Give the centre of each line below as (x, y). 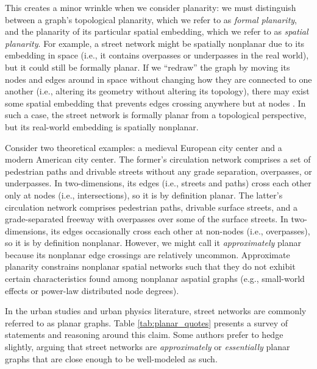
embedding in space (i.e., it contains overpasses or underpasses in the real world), (157, 55)
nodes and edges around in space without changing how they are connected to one (158, 79)
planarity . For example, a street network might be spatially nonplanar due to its (155, 43)
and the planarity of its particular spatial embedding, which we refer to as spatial (157, 31)
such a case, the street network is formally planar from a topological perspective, (156, 115)
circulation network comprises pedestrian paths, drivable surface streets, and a (151, 207)
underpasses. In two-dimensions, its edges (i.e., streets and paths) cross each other (158, 183)
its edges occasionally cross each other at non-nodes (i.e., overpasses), (180, 230)
